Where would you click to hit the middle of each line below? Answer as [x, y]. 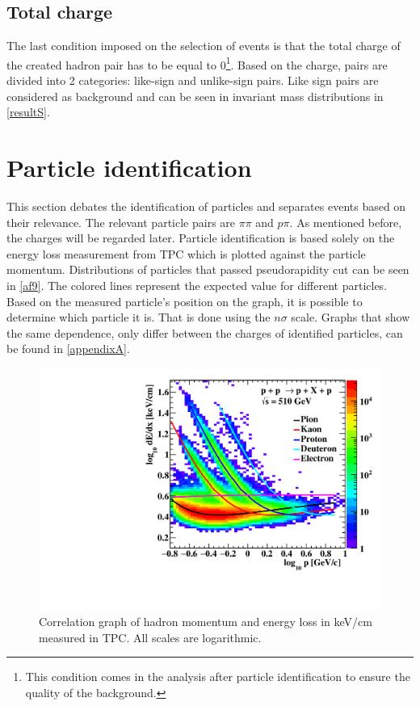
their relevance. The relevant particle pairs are [121, 222]
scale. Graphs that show [351, 317]
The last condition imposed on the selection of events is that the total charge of [204, 46]
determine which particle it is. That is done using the [139, 317]
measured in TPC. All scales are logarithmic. [150, 637]
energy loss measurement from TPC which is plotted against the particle [186, 253]
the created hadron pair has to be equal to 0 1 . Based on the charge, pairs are [197, 63]
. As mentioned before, [346, 222]
